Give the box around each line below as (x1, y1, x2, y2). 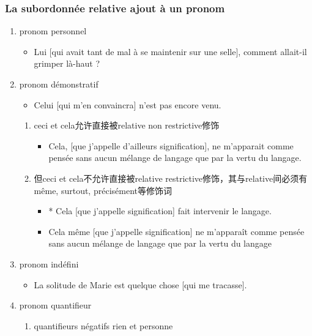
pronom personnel (19, 24, 87, 37)
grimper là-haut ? (34, 57, 100, 70)
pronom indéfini (19, 257, 79, 270)
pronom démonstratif (19, 78, 98, 90)
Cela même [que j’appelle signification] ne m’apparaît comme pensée (48, 225, 305, 237)
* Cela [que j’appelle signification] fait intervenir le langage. (48, 204, 272, 217)
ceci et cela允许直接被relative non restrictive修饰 (34, 119, 220, 132)
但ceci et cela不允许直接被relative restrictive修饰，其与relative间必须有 (34, 171, 308, 184)
